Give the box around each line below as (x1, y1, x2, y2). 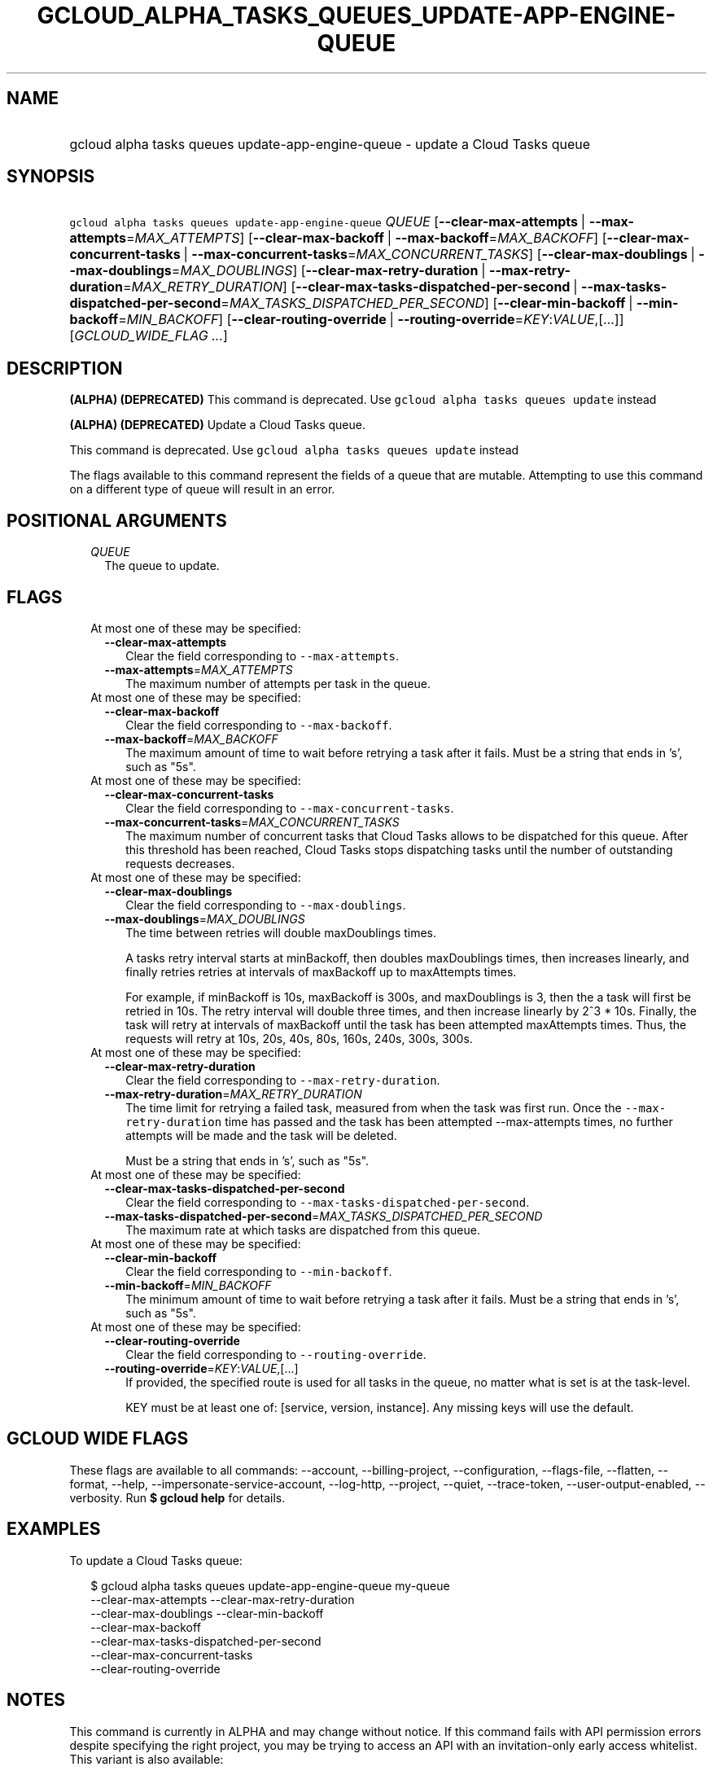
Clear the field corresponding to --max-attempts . (125, 648, 400, 663)
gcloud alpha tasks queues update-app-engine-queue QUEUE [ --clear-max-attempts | (69, 213, 586, 230)
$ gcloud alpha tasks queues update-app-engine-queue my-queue (90, 1578, 450, 1593)
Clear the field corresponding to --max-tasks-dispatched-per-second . (125, 1195, 530, 1209)
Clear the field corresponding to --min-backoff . (125, 1264, 392, 1278)
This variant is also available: (69, 1751, 224, 1766)
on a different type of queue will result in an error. (69, 482, 335, 497)
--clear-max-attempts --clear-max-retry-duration (90, 1592, 355, 1607)
